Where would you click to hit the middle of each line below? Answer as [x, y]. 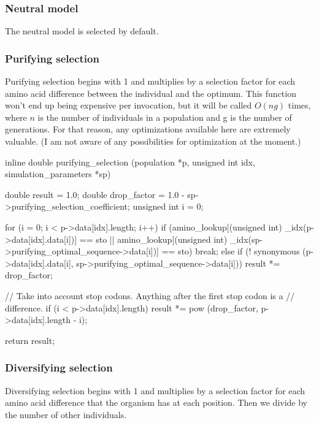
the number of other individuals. [66, 414]
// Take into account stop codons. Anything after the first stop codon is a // [150, 295]
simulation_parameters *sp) [58, 174]
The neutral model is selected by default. [82, 31]
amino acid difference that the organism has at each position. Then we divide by [156, 402]
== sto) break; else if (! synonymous [231, 251]
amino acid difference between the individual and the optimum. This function [151, 93]
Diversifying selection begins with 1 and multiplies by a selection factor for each [155, 390]
